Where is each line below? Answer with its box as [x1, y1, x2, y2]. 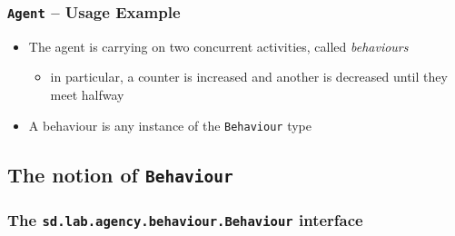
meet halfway [50, 84, 124, 103]
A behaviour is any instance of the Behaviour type [28, 115, 312, 134]
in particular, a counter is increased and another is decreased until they [50, 67, 448, 86]
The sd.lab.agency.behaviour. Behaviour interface [7, 208, 363, 231]
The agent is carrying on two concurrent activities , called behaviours [28, 36, 409, 55]
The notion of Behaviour [7, 160, 233, 188]
